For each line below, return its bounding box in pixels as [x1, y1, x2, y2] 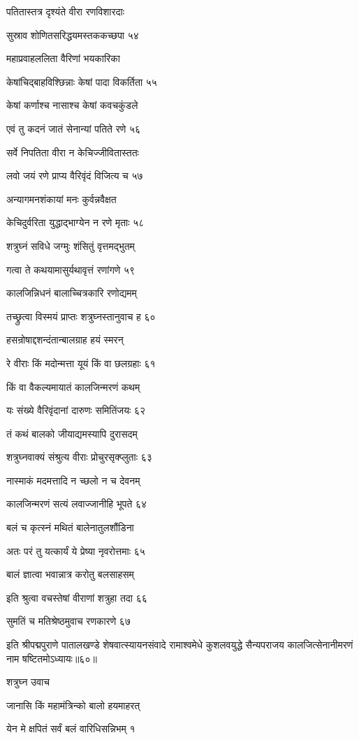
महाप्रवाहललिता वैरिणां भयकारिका [6, 51, 120, 66]
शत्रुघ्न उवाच [6, 674, 50, 689]
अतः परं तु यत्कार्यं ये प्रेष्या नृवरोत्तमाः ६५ [6, 543, 145, 558]
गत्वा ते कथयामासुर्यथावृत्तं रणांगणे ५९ [6, 262, 135, 276]
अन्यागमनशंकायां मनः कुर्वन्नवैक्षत [6, 191, 117, 206]
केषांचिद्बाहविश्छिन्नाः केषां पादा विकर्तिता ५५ [6, 74, 157, 89]
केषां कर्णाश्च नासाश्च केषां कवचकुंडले [6, 98, 138, 112]
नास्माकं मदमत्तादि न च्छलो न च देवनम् [6, 473, 140, 487]
